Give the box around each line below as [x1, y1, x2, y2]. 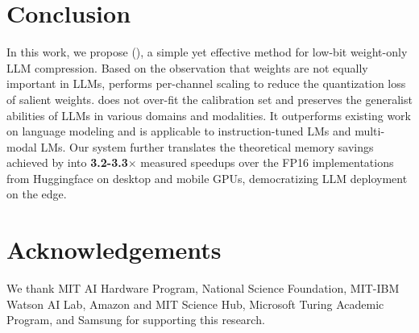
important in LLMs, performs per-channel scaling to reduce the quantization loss [6, 75, 406, 92]
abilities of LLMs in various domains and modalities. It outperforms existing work [6, 106, 411, 123]
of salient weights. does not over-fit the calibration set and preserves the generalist [6, 90, 413, 107]
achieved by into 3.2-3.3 [6, 154, 128, 171]
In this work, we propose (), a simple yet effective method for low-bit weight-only [6, 44, 408, 60]
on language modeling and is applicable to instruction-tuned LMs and [6, 123, 351, 139]
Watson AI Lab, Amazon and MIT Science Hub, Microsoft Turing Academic [6, 295, 384, 312]
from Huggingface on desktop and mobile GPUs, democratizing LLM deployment [6, 169, 408, 186]
